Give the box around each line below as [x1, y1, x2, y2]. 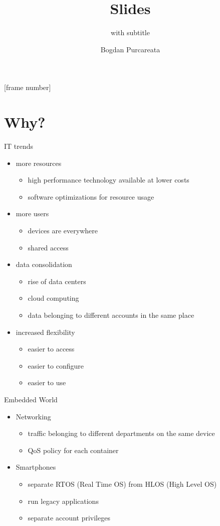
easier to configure [28, 360, 84, 371]
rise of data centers [28, 276, 86, 286]
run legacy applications [28, 495, 99, 506]
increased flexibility [16, 326, 75, 337]
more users [16, 208, 49, 219]
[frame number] [4, 82, 51, 93]
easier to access [28, 343, 75, 354]
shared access [28, 242, 69, 252]
